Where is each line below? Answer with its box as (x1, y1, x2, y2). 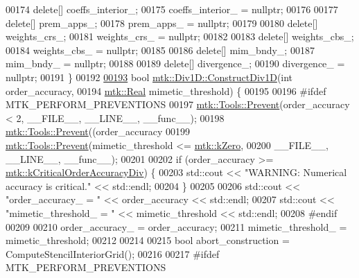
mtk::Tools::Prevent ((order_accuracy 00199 (6, 124, 191, 139)
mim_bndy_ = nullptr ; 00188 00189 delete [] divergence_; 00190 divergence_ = (6, 56, 345, 71)
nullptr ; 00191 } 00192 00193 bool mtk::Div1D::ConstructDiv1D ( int (6, 69, 293, 84)
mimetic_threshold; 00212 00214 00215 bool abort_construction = (6, 233, 290, 247)
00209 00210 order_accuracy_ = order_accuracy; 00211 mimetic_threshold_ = (6, 219, 347, 234)
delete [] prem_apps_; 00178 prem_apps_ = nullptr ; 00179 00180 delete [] (6, 15, 318, 30)
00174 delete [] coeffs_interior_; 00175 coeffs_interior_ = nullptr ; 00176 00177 (6, 2, 338, 16)
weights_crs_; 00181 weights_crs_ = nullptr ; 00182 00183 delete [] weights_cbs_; (6, 29, 354, 44)
